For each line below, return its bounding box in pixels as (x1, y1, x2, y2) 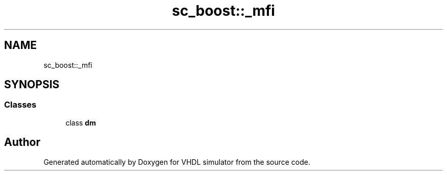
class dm (65, 118, 96, 127)
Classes (4, 99, 37, 110)
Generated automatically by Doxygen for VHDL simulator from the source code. (43, 157, 311, 166)
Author (4, 136, 40, 149)
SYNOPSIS (4, 78, 60, 91)
